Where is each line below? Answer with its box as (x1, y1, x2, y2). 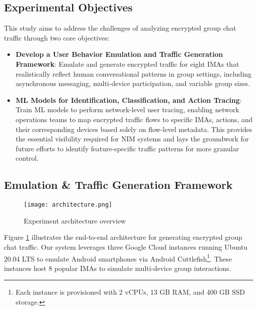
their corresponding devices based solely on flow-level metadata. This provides (15, 124, 252, 134)
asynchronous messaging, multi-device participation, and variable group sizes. (15, 78, 250, 89)
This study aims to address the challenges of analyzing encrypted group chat (4, 23, 236, 33)
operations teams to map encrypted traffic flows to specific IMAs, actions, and (15, 114, 253, 124)
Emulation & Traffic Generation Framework (4, 177, 233, 192)
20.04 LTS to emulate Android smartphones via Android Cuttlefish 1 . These (4, 252, 232, 264)
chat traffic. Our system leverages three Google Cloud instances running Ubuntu (4, 241, 248, 252)
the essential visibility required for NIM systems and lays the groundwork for (15, 133, 249, 144)
